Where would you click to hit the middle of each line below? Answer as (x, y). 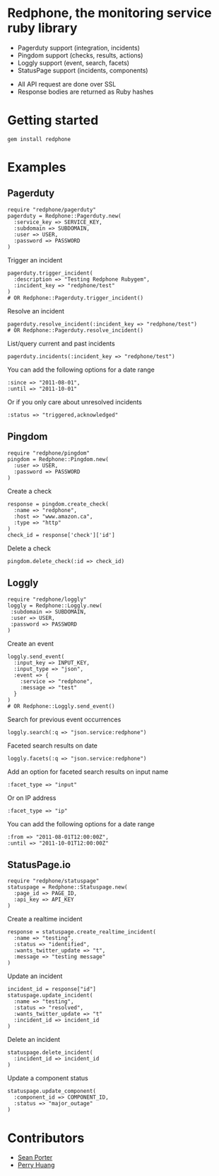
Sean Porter (35, 1158)
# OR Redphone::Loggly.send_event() (61, 706)
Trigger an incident (35, 260)
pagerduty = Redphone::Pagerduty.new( (64, 216)
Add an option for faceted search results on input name (88, 772)
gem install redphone (39, 139)
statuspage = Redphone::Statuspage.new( (68, 887)
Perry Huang (36, 1165)
